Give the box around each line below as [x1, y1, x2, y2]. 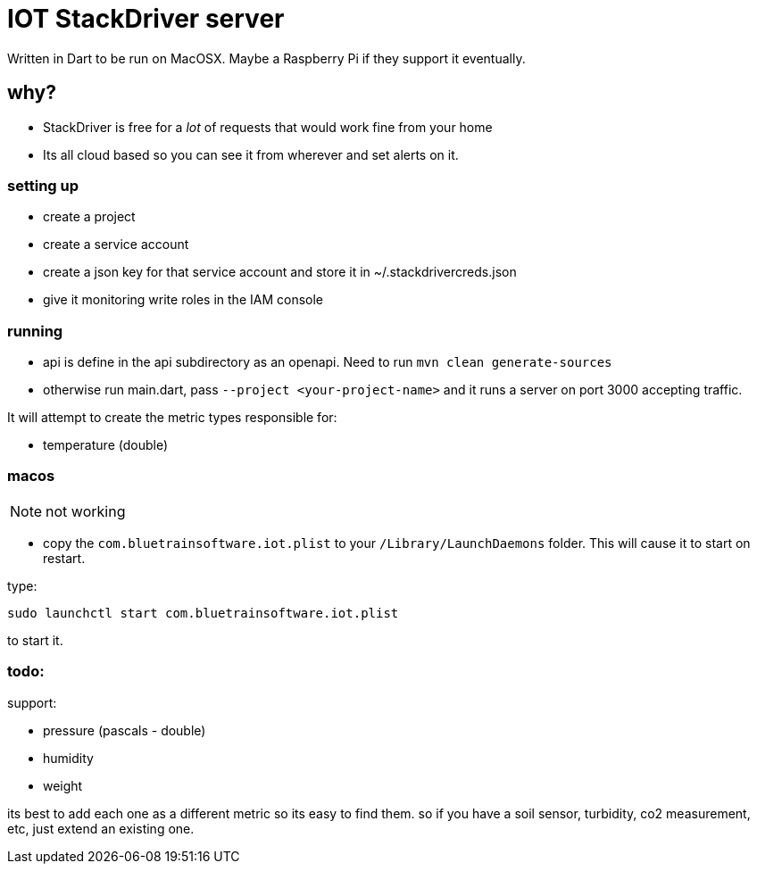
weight [43, 777, 83, 793]
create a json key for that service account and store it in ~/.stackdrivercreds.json [43, 264, 517, 280]
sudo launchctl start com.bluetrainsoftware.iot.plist [7, 605, 399, 620]
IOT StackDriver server [7, 4, 285, 34]
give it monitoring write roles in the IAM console [43, 292, 324, 308]
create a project [43, 209, 136, 225]
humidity [43, 750, 94, 766]
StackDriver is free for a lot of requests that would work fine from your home [43, 119, 493, 135]
